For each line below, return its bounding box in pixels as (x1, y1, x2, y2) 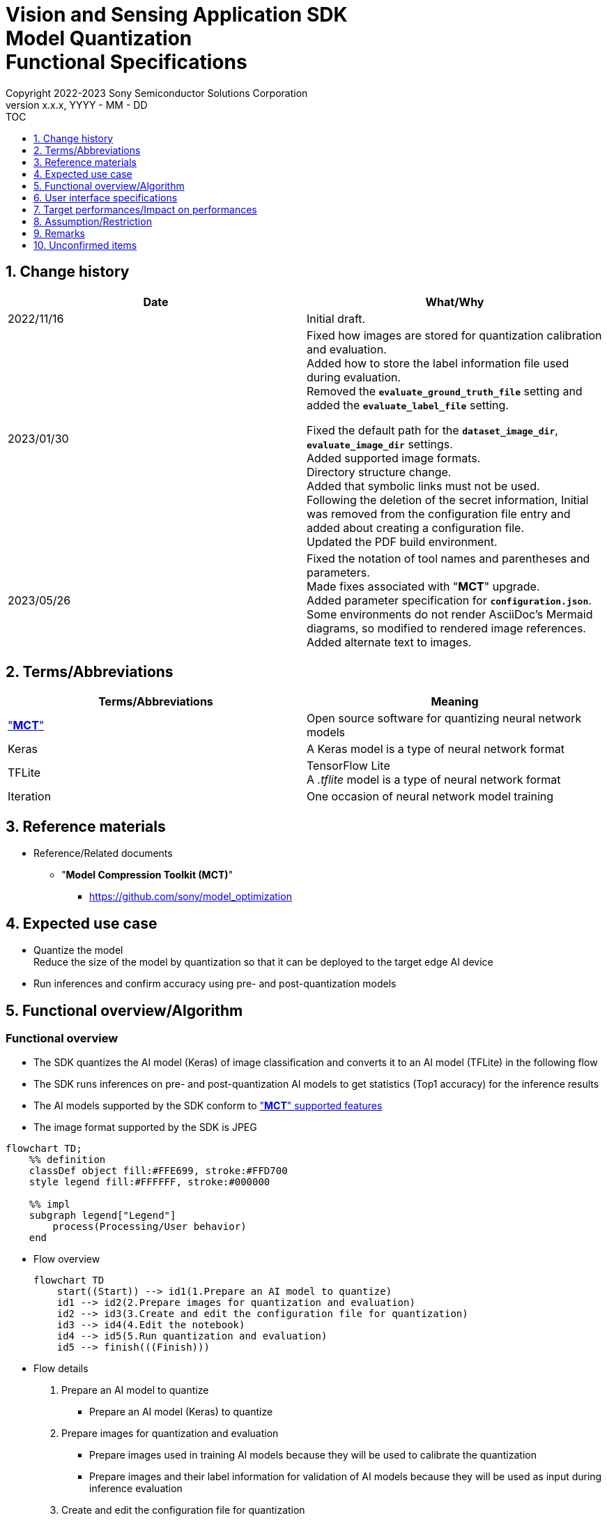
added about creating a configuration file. (307, 520, 525, 535)
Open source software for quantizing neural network (307, 711, 582, 726)
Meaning (431, 694, 479, 709)
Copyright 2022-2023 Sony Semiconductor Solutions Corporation (6, 86, 308, 99)
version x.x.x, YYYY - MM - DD (6, 98, 148, 111)
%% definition (29, 1154, 106, 1166)
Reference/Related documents (33, 847, 173, 860)
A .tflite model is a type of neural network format (307, 773, 561, 787)
